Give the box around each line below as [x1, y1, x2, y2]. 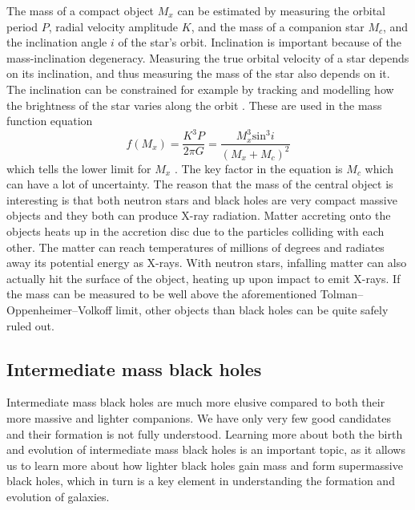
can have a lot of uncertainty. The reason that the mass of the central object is [6, 176, 393, 192]
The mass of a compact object [6, 2, 155, 18]
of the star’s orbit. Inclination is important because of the [118, 34, 401, 51]
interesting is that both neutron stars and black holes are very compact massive [6, 191, 397, 208]
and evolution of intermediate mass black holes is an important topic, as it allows [6, 441, 405, 458]
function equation [6, 112, 93, 129]
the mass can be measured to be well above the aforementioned [6, 285, 317, 302]
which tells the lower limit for [6, 160, 151, 176]
